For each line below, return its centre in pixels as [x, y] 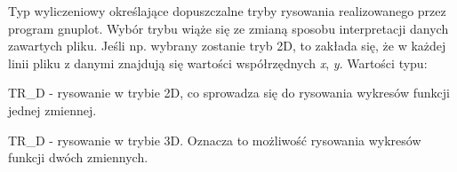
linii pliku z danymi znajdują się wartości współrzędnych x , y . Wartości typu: [218, 63]
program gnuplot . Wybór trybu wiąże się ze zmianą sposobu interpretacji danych [228, 28]
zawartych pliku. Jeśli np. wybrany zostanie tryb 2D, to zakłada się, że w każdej [227, 46]
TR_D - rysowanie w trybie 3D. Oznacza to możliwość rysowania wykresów [215, 140]
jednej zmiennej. [52, 109]
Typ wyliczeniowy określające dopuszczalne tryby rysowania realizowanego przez [227, 11]
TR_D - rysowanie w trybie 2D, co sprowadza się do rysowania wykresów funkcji [229, 93]
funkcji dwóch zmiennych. [78, 157]
